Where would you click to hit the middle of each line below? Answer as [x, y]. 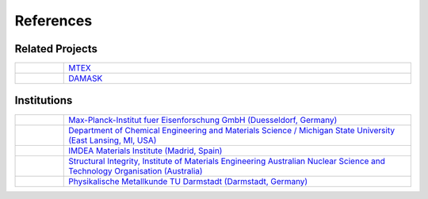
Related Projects [56, 49]
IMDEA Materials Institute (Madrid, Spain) [145, 151]
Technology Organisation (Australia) [136, 170]
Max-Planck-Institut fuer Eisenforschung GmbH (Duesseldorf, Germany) [203, 120]
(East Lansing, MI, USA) [113, 140]
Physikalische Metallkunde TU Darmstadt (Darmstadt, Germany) [188, 181]
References [53, 21]
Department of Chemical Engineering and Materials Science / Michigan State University [232, 130]
